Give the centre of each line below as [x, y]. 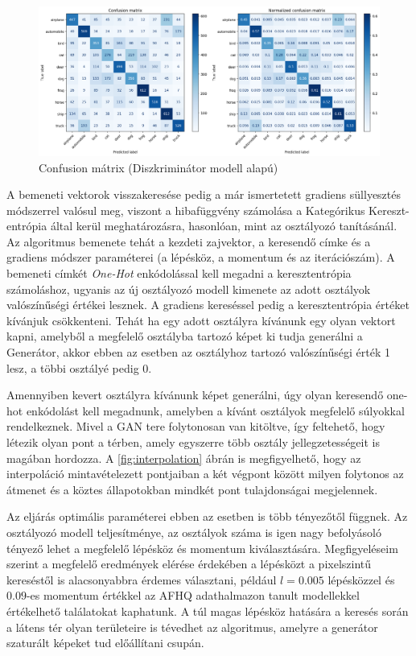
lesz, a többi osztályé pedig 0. [79, 367]
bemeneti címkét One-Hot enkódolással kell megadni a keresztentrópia [179, 273]
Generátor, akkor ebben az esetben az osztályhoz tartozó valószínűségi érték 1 [198, 352]
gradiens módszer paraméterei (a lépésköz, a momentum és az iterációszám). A [201, 257]
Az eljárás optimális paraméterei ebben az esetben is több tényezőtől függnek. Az [207, 516]
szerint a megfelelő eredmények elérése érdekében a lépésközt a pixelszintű [189, 564]
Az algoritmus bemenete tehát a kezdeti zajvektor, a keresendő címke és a [189, 241]
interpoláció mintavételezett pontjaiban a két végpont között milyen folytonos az [205, 474]
